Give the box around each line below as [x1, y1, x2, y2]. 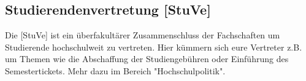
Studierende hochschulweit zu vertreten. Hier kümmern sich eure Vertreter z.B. [5, 40, 302, 53]
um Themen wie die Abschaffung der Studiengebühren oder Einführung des [5, 52, 289, 65]
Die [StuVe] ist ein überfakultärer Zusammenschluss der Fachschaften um [5, 29, 280, 41]
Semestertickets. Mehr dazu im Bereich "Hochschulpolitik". [5, 64, 226, 77]
